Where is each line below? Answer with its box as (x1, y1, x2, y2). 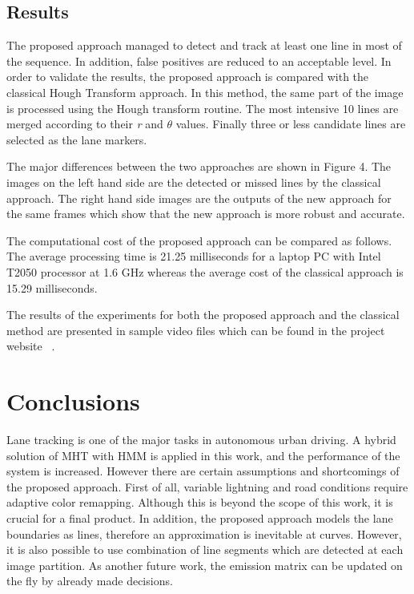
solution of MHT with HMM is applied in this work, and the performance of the (6, 447, 400, 463)
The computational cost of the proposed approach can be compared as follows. (6, 232, 392, 249)
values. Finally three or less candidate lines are (175, 115, 406, 132)
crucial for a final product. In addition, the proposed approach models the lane (6, 509, 393, 526)
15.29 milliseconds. (6, 279, 98, 296)
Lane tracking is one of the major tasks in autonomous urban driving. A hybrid (6, 431, 396, 448)
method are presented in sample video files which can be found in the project (6, 321, 385, 338)
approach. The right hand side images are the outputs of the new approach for (6, 189, 392, 206)
